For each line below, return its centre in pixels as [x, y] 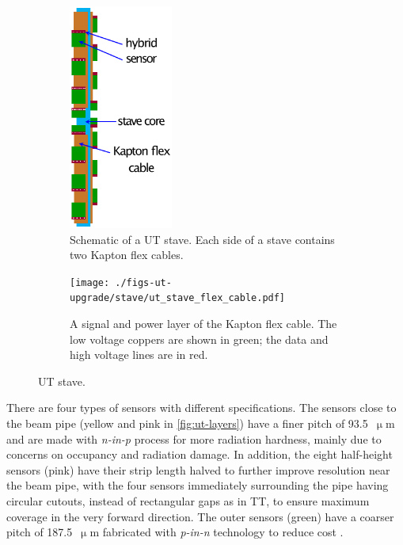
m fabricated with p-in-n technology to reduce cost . [217, 532]
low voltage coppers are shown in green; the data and [199, 339]
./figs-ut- [143, 282]
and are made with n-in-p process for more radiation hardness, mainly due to [194, 438]
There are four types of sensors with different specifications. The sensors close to [201, 408]
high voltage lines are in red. [139, 354]
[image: [90, 282]
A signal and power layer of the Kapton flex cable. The [203, 324]
